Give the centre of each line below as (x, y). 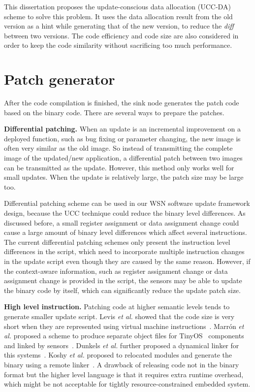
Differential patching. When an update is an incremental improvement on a (122, 129)
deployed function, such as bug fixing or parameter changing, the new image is (122, 138)
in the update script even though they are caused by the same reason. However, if (127, 261)
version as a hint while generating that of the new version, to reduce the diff (119, 26)
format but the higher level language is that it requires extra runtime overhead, (124, 374)
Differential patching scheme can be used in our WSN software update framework (127, 203)
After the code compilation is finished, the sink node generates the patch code (122, 103)
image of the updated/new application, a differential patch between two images (123, 158)
